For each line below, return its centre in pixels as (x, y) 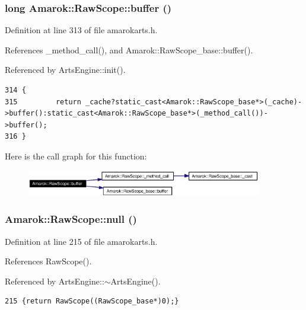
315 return (43, 102)
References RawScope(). (48, 261)
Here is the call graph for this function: (76, 156)
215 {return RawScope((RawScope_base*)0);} (92, 301)
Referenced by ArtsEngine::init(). (65, 70)
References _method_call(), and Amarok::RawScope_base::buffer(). (129, 49)
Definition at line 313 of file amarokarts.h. (81, 30)
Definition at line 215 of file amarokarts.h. (81, 241)
